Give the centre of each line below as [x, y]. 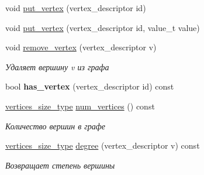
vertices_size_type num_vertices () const [80, 106]
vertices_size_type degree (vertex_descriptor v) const [103, 145]
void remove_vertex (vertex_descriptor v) [81, 47]
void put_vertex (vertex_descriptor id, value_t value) [103, 27]
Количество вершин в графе [55, 126]
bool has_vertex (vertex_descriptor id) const [90, 86]
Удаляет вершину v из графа [57, 66]
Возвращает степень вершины [60, 165]
